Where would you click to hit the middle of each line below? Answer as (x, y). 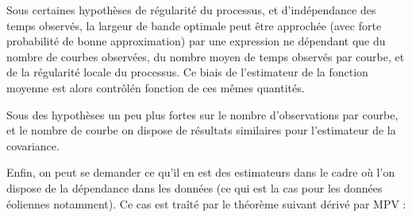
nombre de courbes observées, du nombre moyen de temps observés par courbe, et (206, 56)
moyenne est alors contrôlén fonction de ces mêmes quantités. (156, 87)
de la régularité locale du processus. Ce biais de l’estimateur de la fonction (187, 72)
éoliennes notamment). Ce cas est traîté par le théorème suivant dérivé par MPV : (206, 203)
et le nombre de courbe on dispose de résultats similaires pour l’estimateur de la (201, 130)
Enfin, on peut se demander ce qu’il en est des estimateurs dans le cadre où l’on (201, 172)
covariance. (33, 145)
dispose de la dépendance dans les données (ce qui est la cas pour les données (194, 187)
